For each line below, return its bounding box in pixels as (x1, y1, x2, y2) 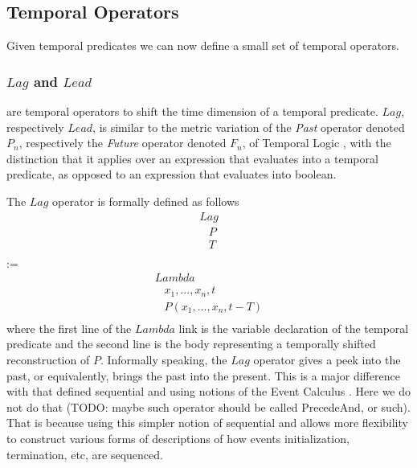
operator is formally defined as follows (52, 192, 239, 209)
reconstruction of (6, 351, 90, 368)
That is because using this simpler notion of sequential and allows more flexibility (6, 414, 408, 431)
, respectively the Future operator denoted (18, 134, 227, 151)
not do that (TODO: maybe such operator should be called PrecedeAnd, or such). (6, 398, 411, 415)
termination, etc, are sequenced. (6, 445, 163, 462)
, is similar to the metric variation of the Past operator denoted (92, 118, 405, 135)
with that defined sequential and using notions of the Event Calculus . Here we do (6, 383, 411, 400)
